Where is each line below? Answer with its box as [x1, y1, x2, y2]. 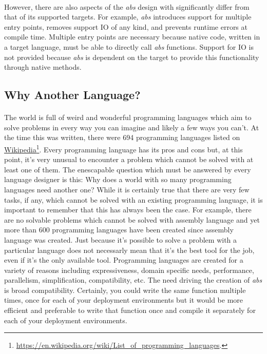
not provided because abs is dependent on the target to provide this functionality [4, 51, 259, 62]
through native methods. [4, 62, 82, 72]
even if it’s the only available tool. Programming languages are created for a [4, 254, 243, 265]
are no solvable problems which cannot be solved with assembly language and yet [4, 214, 260, 225]
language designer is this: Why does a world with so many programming [4, 174, 232, 185]
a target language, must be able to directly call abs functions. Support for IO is [4, 41, 254, 52]
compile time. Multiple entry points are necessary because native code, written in [4, 31, 260, 42]
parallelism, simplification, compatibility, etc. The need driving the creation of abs [4, 274, 262, 285]
